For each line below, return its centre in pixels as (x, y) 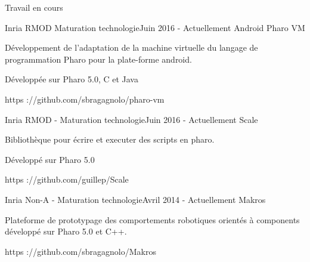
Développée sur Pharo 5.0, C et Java (72, 79)
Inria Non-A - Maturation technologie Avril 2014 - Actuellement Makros (135, 199)
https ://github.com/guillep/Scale (67, 179)
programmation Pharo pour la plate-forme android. (98, 59)
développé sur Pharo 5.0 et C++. (66, 231)
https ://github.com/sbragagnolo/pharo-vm (85, 99)
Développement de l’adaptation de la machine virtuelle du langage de (131, 47)
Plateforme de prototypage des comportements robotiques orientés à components (152, 219)
